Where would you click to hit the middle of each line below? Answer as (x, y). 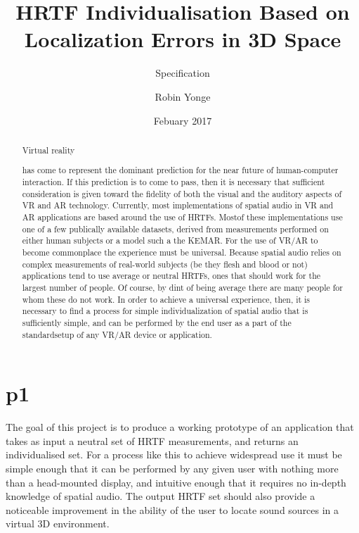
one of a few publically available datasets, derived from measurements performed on (175, 228)
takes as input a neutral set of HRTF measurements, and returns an (152, 440)
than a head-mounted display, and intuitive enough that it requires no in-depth (176, 482)
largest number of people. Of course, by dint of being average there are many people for (182, 287)
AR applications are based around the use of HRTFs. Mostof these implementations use (182, 217)
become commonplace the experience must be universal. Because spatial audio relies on (182, 252)
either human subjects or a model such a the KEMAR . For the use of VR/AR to (170, 240)
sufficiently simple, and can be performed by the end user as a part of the (157, 322)
